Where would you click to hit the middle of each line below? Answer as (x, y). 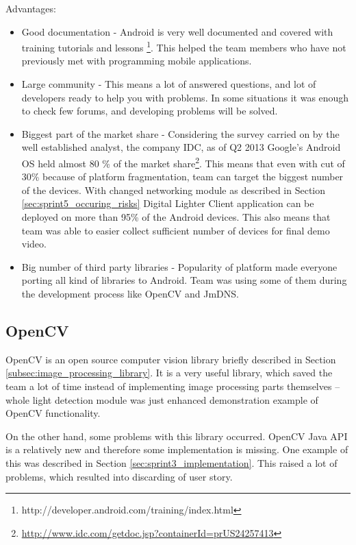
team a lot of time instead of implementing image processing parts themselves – (173, 386)
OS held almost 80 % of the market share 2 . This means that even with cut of (183, 162)
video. (34, 244)
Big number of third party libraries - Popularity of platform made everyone (179, 266)
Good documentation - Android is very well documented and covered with (177, 31)
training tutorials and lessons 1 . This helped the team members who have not (184, 46)
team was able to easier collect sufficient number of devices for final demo (176, 230)
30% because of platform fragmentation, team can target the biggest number (182, 177)
